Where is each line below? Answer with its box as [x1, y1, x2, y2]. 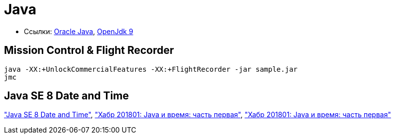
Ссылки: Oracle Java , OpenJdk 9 [24, 27, 133, 36]
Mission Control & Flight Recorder [4, 44, 174, 57]
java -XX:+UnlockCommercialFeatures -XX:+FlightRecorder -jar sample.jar [4, 65, 298, 73]
